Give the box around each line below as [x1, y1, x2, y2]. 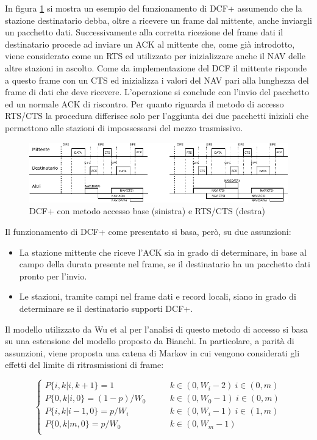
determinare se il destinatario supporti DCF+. [19, 301, 193, 314]
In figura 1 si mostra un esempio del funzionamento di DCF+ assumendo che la [5, 2, 302, 14]
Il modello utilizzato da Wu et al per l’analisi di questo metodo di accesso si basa [5, 322, 308, 335]
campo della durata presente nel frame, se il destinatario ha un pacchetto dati [19, 258, 310, 270]
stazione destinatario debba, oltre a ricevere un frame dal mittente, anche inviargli [5, 13, 312, 26]
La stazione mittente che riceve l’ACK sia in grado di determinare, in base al [19, 245, 307, 258]
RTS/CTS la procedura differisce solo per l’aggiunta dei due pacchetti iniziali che [5, 109, 308, 122]
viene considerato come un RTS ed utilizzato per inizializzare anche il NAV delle [5, 49, 306, 62]
